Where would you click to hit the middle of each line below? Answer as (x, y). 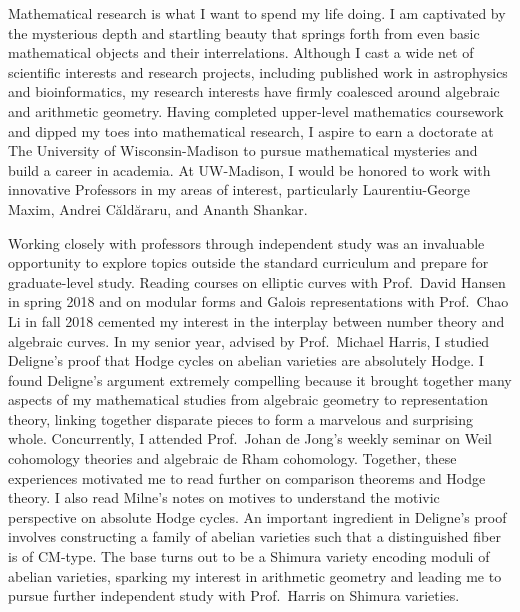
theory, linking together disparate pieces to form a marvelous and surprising (241, 418)
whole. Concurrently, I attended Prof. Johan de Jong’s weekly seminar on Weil (250, 438)
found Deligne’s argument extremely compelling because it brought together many (260, 379)
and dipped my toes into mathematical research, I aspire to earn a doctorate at (251, 130)
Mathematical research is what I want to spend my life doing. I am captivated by (257, 13)
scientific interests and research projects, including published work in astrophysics (258, 71)
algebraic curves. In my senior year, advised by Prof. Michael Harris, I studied (249, 340)
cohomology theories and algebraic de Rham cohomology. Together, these (232, 458)
